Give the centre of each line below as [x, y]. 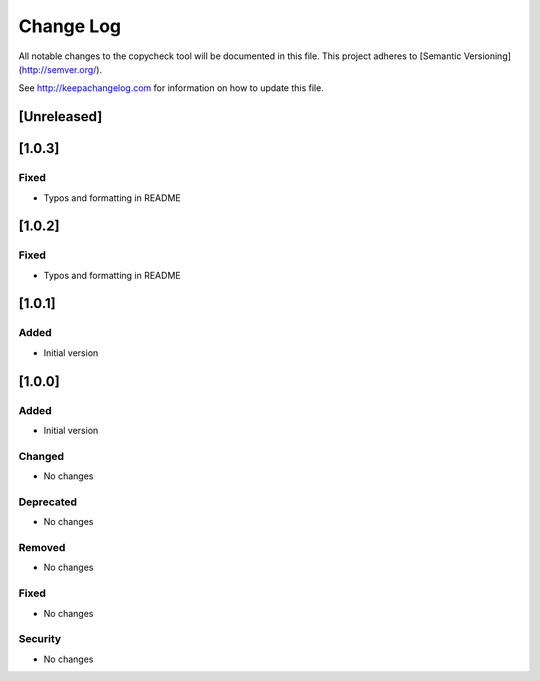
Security [40, 639]
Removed [42, 548]
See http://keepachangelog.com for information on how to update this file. [171, 88]
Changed [41, 456]
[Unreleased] [60, 116]
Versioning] [487, 56]
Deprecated [48, 502]
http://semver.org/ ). [62, 69]
